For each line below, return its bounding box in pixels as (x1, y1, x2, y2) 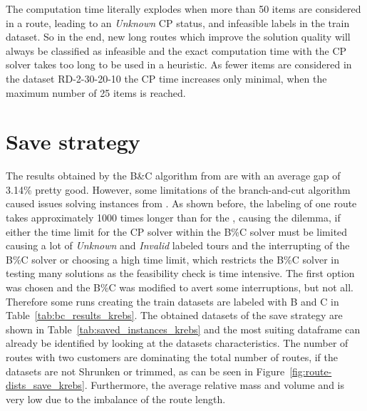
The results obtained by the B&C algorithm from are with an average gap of (6, 168, 341, 183)
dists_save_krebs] (6, 378, 85, 392)
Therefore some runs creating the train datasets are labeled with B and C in (6, 293, 339, 308)
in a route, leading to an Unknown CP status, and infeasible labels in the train (6, 15, 350, 30)
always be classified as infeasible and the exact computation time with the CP (6, 43, 347, 58)
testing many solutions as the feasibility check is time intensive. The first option (6, 266, 355, 281)
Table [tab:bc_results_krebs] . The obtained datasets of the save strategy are (6, 308, 343, 323)
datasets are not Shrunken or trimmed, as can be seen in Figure (6, 363, 285, 378)
